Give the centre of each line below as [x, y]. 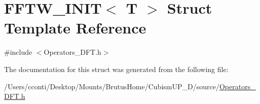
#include [18, 52]
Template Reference [75, 28]
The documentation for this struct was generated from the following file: [116, 69]
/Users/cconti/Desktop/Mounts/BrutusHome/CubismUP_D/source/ [112, 86]
